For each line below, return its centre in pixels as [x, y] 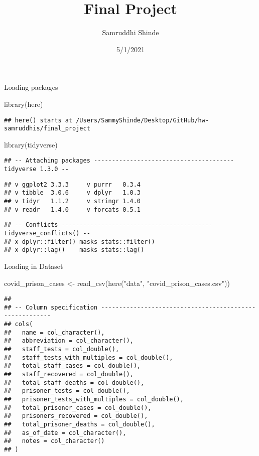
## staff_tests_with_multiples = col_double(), [89, 357]
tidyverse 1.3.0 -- [36, 169]
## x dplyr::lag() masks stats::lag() [74, 250]
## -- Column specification [51, 307]
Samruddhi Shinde [131, 32]
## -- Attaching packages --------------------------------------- [119, 161]
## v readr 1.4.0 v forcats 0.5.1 [73, 209]
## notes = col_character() [54, 441]
